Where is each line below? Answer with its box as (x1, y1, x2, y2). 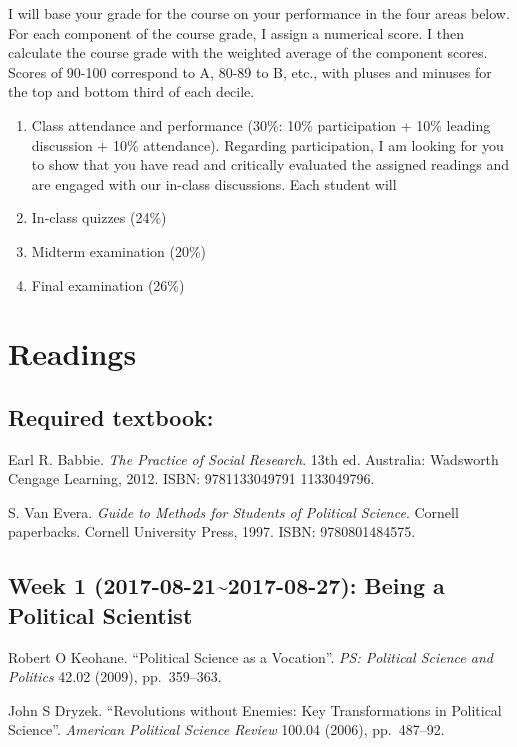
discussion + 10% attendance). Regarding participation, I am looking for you (31, 134, 504, 155)
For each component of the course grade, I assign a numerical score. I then (8, 22, 465, 43)
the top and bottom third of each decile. (8, 81, 255, 102)
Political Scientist (8, 599, 193, 630)
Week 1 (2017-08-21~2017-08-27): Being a (8, 570, 445, 601)
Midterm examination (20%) (31, 240, 207, 261)
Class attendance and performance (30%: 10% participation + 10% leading (31, 114, 491, 135)
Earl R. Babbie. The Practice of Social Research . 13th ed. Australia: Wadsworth (8, 448, 499, 469)
